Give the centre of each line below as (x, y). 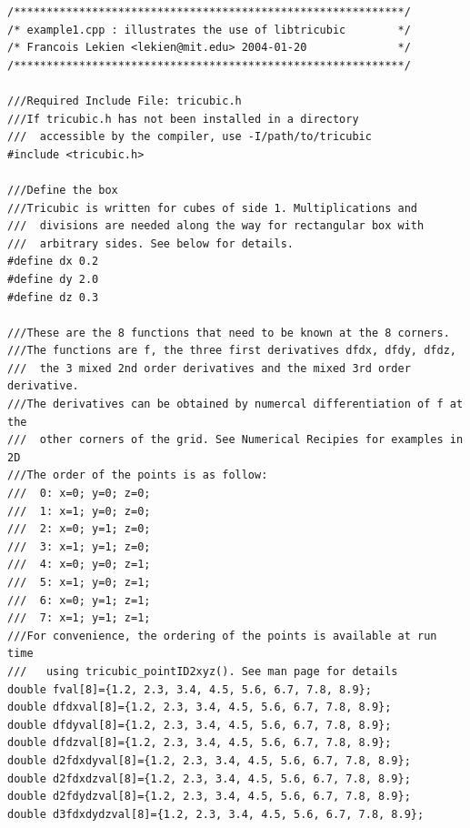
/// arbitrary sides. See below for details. (150, 243)
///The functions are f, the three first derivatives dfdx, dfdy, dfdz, (232, 351)
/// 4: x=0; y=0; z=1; (79, 565)
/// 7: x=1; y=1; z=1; (79, 618)
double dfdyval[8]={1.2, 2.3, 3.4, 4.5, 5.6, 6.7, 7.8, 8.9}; (200, 725)
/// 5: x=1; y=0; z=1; (79, 582)
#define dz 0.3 (53, 297)
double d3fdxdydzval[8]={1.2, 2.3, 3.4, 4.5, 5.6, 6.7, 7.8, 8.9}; (216, 814)
